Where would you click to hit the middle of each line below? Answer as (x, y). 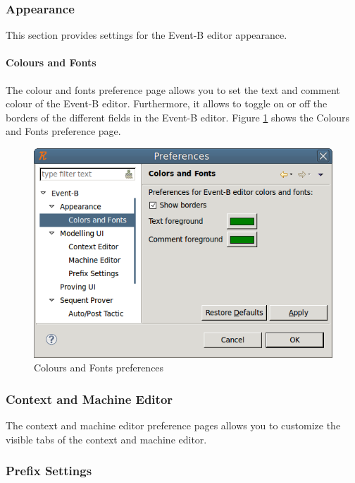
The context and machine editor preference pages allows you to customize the (173, 425)
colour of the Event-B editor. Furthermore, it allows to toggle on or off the (167, 103)
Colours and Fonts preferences (99, 368)
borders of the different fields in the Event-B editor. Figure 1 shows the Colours (178, 117)
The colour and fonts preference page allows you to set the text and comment (173, 89)
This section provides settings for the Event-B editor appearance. (147, 35)
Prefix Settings (49, 471)
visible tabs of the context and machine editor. (106, 439)
